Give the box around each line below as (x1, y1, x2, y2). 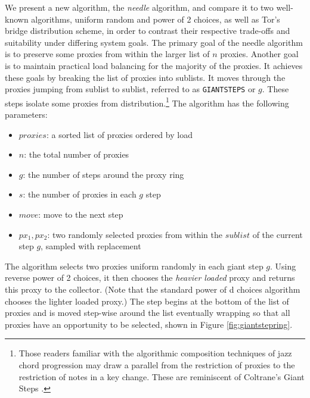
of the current (252, 228, 303, 240)
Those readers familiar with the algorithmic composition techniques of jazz (18, 347, 292, 359)
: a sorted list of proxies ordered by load (46, 128, 193, 140)
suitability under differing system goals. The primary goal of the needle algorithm (5, 36, 303, 48)
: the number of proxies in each (23, 188, 137, 200)
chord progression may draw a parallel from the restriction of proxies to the (18, 358, 295, 371)
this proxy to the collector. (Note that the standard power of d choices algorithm (5, 283, 300, 295)
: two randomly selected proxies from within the (47, 228, 223, 240)
